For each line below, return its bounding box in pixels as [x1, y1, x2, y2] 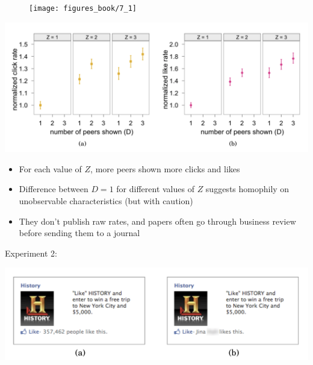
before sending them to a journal [19, 226, 140, 239]
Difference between [19, 182, 88, 195]
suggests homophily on [205, 182, 290, 195]
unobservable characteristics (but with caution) [19, 195, 193, 207]
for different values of [116, 182, 194, 195]
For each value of [19, 162, 82, 175]
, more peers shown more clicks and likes [90, 162, 240, 175]
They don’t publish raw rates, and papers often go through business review [19, 214, 296, 227]
